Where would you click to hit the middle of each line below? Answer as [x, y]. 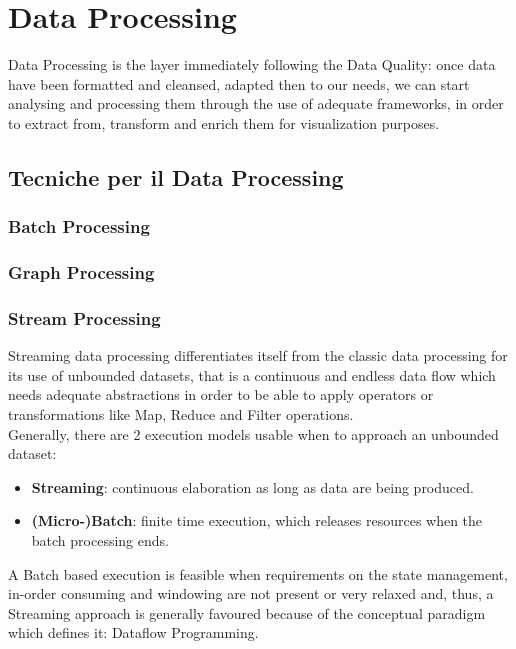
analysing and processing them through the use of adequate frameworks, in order [256, 103]
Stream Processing [84, 317]
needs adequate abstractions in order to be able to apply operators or [221, 394]
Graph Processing [81, 272]
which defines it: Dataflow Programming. [133, 632]
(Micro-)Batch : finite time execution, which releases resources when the [257, 520]
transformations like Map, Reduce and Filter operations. [181, 413]
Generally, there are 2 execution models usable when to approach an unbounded [253, 433]
